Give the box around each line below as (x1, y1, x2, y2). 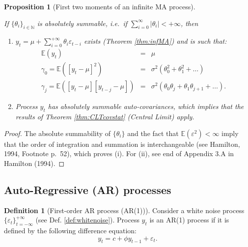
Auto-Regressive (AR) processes (4, 182, 171, 197)
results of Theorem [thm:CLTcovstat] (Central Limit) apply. (15, 111, 194, 122)
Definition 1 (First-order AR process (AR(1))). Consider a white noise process (4, 205, 245, 215)
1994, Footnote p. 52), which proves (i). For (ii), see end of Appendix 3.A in (4, 148, 234, 159)
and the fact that (127, 128, 179, 138)
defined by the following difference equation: (4, 225, 137, 236)
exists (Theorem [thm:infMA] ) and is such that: (83, 36, 227, 46)
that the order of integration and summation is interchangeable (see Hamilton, (4, 138, 240, 149)
